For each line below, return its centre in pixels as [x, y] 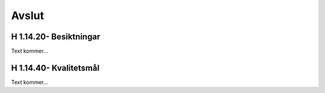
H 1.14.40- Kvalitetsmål [55, 68]
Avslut [28, 15]
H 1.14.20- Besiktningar [56, 37]
